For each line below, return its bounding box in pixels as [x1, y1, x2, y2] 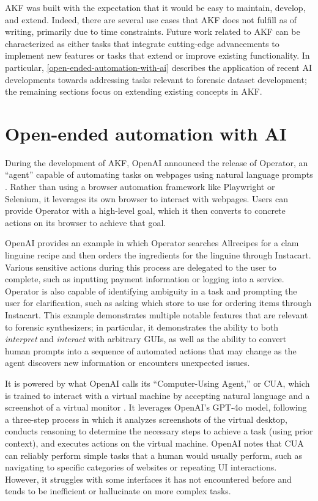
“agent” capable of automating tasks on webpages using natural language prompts [5, 168, 313, 181]
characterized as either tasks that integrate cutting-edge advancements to [5, 37, 279, 49]
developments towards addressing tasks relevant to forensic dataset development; [5, 73, 307, 86]
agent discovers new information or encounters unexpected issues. [5, 356, 250, 369]
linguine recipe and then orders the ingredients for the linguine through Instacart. [5, 249, 311, 261]
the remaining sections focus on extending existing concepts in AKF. [5, 85, 262, 98]
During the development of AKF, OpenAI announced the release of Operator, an [5, 156, 308, 169]
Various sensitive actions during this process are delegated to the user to [5, 260, 276, 273]
